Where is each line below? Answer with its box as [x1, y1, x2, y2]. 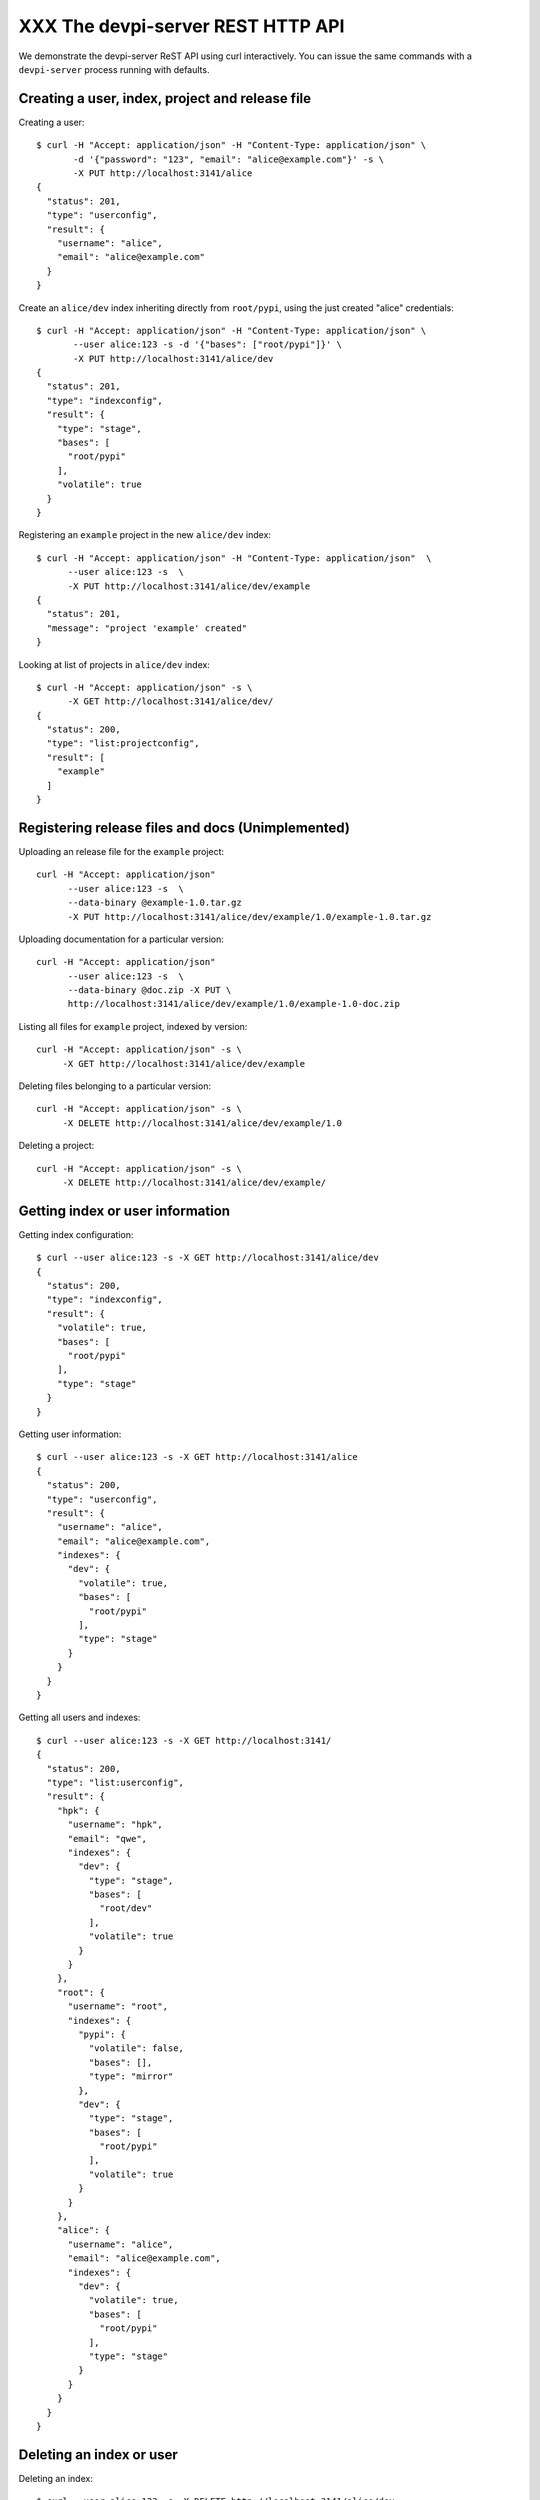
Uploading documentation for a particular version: [18, 933, 225, 945]
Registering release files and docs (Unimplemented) [18, 819, 350, 836]
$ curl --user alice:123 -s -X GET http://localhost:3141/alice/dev [36, 1252, 379, 1264]
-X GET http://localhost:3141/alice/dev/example [62, 1058, 305, 1069]
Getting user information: [18, 1428, 122, 1440]
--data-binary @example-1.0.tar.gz [67, 897, 242, 909]
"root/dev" [99, 1903, 153, 1914]
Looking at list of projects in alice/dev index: [18, 658, 210, 670]
